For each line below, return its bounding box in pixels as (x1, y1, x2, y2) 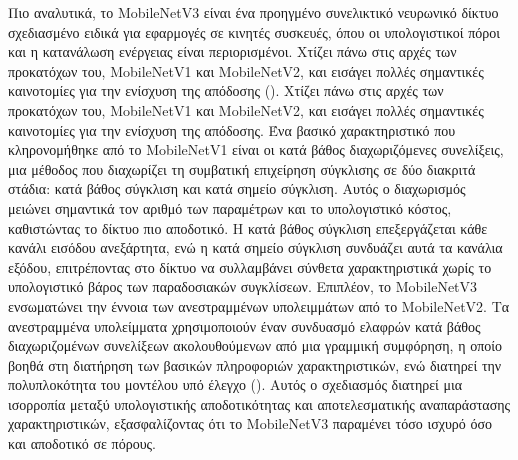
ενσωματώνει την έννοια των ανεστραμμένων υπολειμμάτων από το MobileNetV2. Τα (8, 295, 510, 316)
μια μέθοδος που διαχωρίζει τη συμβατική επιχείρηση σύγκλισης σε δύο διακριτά (8, 158, 476, 179)
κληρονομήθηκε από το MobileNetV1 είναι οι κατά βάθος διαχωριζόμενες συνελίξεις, (8, 139, 504, 160)
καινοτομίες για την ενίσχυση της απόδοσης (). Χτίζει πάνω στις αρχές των (8, 80, 444, 101)
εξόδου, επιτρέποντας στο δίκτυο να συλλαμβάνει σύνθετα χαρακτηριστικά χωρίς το (8, 256, 492, 277)
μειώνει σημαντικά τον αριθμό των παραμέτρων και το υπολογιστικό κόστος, (8, 197, 452, 218)
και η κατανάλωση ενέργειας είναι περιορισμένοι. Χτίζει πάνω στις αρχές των (8, 41, 457, 62)
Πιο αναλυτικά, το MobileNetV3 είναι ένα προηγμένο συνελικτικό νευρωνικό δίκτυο (8, 2, 499, 22)
